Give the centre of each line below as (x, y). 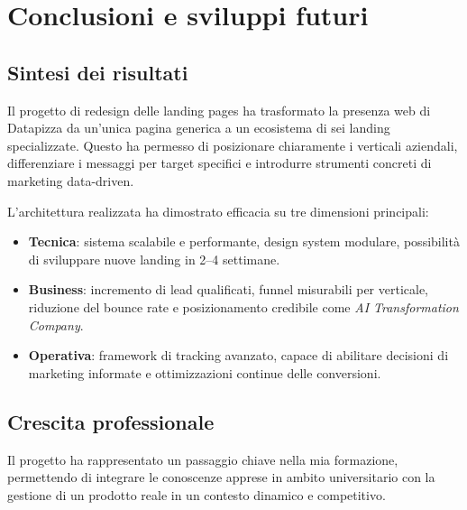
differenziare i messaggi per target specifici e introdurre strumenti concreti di (220, 163)
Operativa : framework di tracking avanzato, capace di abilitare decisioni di (238, 355)
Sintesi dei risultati (98, 72)
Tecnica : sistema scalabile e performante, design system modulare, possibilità (244, 241)
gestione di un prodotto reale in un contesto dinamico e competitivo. (197, 494)
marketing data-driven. (71, 180)
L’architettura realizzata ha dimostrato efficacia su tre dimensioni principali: (218, 211)
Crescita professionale (111, 421)
